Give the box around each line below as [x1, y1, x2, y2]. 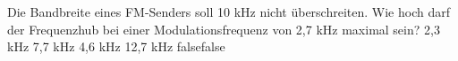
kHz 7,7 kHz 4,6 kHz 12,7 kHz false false [7, 37, 225, 56]
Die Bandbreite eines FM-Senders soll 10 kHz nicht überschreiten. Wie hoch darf [7, 3, 450, 20]
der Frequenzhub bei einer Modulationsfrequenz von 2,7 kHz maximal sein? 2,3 [7, 19, 440, 38]
